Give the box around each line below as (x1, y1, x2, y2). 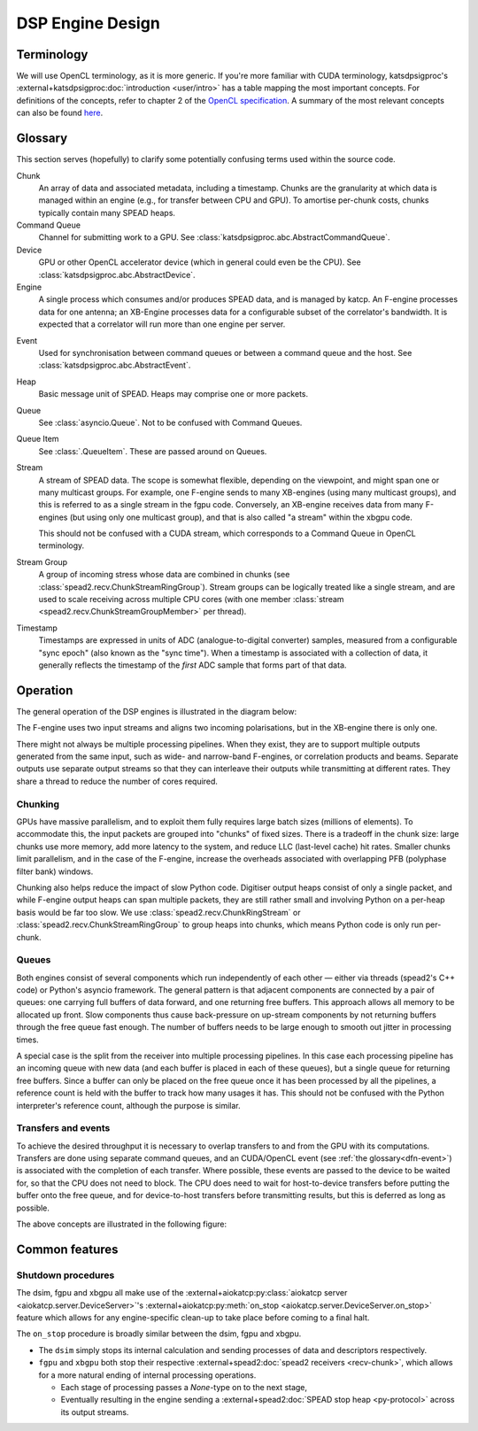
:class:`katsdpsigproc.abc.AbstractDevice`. (38, 269, 196, 280)
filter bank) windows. (16, 866, 94, 877)
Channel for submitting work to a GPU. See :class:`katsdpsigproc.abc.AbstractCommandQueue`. (38, 232, 390, 243)
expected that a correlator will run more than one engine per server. (38, 319, 286, 329)
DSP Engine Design (16, 13, 161, 33)
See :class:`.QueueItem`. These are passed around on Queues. (38, 445, 267, 456)
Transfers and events (16, 1122, 111, 1134)
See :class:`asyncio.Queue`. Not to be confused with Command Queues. (38, 417, 303, 428)
